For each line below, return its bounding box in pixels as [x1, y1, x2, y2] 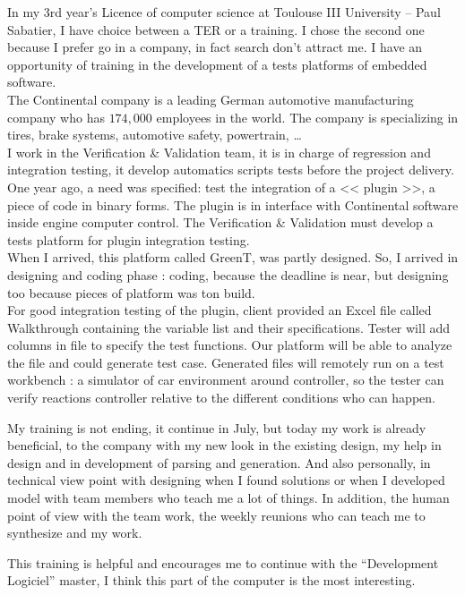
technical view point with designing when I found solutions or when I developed [7, 471, 445, 489]
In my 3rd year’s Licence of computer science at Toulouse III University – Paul [7, 3, 441, 21]
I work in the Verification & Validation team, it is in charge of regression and [7, 142, 431, 161]
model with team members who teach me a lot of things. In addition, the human [7, 489, 450, 507]
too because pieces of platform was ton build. [7, 283, 255, 302]
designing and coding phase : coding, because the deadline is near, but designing [7, 265, 449, 284]
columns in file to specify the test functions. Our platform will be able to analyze [7, 336, 452, 354]
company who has [7, 107, 105, 126]
